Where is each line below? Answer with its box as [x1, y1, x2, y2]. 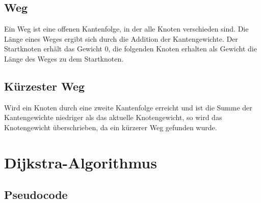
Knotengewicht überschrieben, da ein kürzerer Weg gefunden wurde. [4, 122, 217, 132]
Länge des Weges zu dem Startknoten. [4, 53, 124, 64]
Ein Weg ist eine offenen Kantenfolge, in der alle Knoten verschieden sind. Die [4, 23, 249, 34]
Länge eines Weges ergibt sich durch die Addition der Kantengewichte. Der [4, 33, 238, 44]
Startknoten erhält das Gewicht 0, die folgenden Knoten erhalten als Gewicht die [4, 43, 257, 54]
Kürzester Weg [4, 78, 85, 94]
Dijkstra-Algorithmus [4, 152, 157, 172]
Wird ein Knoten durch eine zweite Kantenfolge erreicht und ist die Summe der [4, 102, 252, 112]
